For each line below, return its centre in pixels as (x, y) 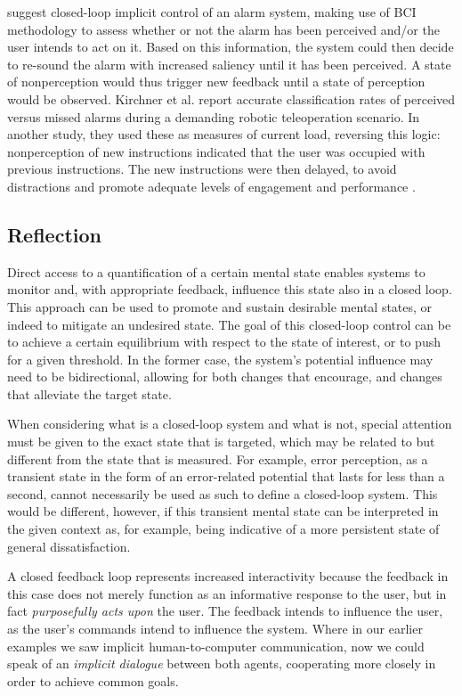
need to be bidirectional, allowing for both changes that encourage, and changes (225, 377)
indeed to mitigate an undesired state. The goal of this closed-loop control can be (229, 324)
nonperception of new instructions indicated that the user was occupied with (216, 151)
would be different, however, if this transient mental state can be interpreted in (223, 511)
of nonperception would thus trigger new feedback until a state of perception (216, 82)
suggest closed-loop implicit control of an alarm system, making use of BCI (212, 12)
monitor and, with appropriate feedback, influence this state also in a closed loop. (230, 289)
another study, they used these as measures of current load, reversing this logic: (224, 134)
